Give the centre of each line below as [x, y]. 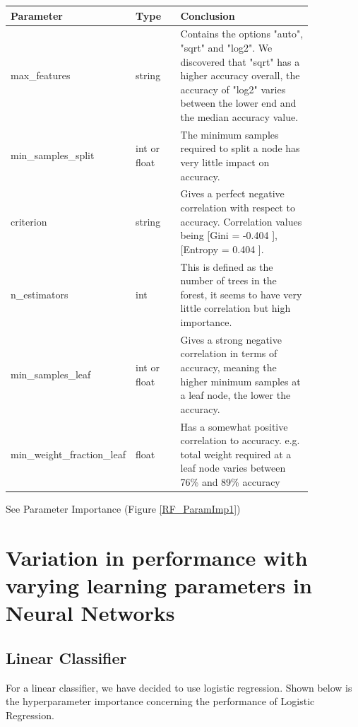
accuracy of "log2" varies [233, 89]
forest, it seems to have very [241, 294]
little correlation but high [235, 308]
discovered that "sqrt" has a [240, 61]
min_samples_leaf [51, 374]
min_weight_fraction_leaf [68, 454]
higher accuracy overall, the [240, 75]
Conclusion [208, 15]
